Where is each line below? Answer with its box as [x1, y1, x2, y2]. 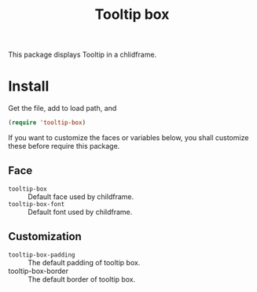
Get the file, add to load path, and [8, 104, 117, 113]
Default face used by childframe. [28, 191, 134, 201]
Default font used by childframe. [28, 207, 133, 216]
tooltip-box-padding [8, 250, 76, 259]
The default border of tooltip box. [28, 274, 136, 284]
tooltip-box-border [8, 266, 69, 275]
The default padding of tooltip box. [28, 257, 141, 267]
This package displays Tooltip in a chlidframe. [8, 50, 157, 60]
